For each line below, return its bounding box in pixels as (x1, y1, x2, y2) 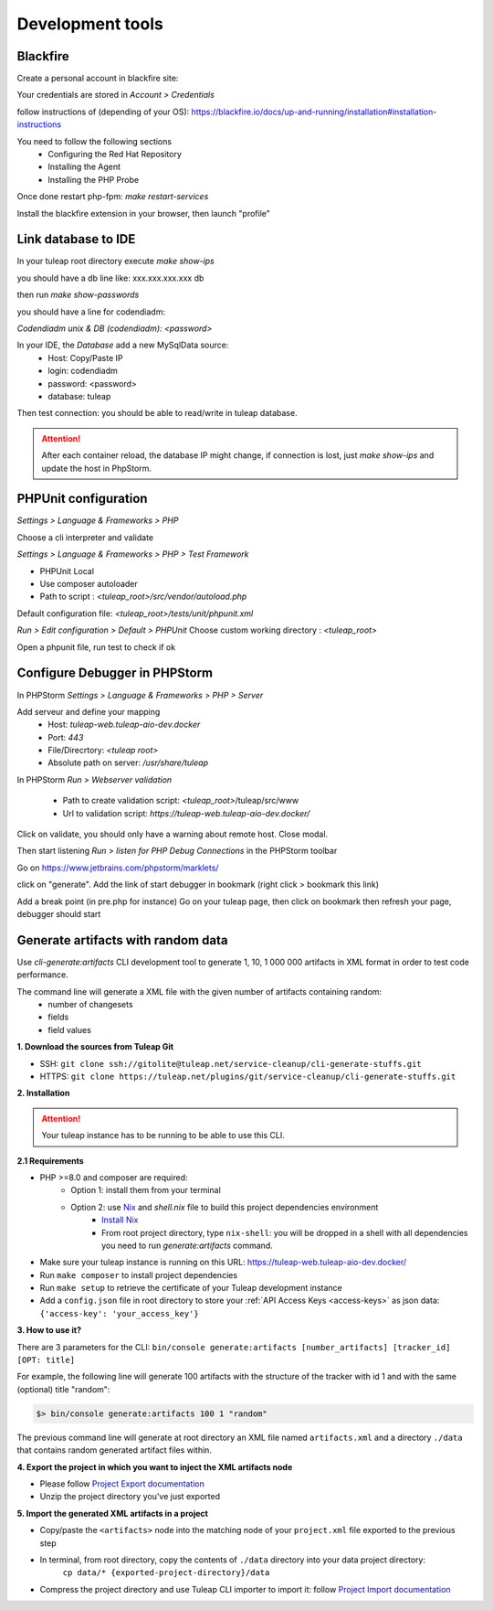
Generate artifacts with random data (16, 933, 228, 948)
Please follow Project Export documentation (39, 1477, 205, 1489)
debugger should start (16, 908, 101, 919)
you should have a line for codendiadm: (16, 306, 166, 317)
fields (47, 1011, 69, 1023)
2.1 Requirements (16, 1155, 84, 1166)
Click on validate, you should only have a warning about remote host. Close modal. (16, 828, 329, 840)
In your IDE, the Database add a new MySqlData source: (16, 339, 229, 351)
